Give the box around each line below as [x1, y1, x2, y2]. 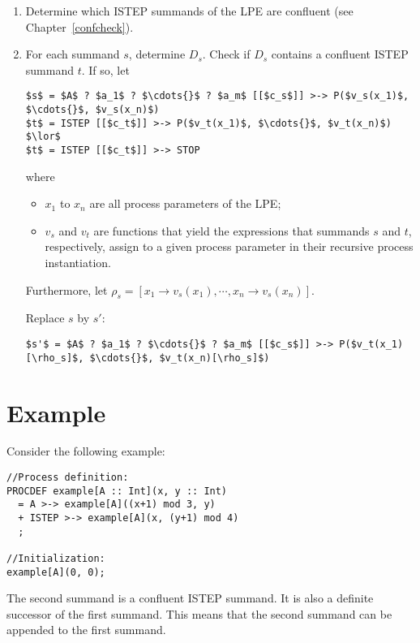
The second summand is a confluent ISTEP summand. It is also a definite [6, 589, 374, 606]
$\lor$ [25, 131, 61, 143]
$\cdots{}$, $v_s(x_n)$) [25, 104, 160, 116]
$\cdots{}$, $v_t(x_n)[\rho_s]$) [89, 352, 270, 364]
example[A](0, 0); [6, 566, 105, 578]
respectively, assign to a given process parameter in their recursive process [45, 238, 414, 255]
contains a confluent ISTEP [271, 45, 409, 63]
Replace [25, 309, 65, 326]
